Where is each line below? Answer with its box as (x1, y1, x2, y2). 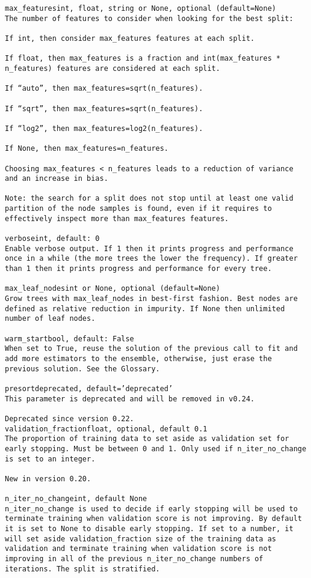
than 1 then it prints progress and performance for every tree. (5, 264, 272, 273)
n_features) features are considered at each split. (5, 64, 220, 73)
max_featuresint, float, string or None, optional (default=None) (5, 4, 277, 13)
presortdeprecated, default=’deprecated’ (5, 384, 173, 393)
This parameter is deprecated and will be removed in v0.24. (5, 394, 255, 403)
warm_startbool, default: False (5, 334, 134, 343)
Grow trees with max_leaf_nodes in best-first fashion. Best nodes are (5, 294, 298, 303)
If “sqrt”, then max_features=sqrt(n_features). (5, 104, 203, 113)
